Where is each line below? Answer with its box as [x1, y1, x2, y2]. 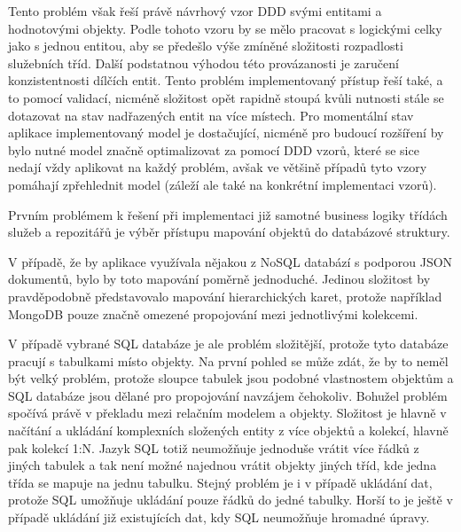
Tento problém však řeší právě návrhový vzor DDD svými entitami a [8, 2, 382, 20]
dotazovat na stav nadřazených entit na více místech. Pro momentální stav [8, 106, 414, 124]
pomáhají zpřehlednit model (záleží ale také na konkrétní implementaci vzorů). [8, 175, 437, 193]
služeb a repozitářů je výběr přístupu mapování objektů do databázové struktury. [8, 223, 450, 241]
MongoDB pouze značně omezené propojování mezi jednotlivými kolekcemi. [8, 304, 418, 323]
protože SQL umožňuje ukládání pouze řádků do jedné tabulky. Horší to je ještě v [8, 490, 453, 509]
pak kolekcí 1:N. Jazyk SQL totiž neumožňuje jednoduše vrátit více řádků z [8, 438, 419, 457]
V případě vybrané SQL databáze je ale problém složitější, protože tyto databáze [8, 334, 449, 353]
